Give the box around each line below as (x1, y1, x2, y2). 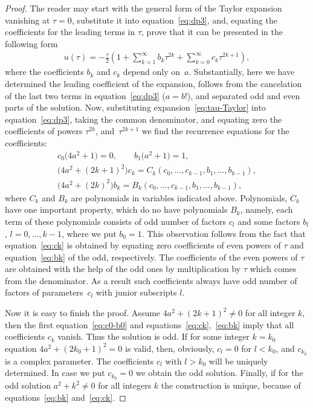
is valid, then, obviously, (124, 342, 215, 354)
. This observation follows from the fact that (141, 227, 306, 239)
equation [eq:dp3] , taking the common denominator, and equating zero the (5, 112, 282, 125)
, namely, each (240, 203, 293, 216)
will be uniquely (208, 354, 268, 367)
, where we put (62, 227, 117, 239)
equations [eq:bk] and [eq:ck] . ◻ (5, 390, 126, 403)
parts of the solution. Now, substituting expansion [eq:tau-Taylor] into (5, 101, 266, 114)
